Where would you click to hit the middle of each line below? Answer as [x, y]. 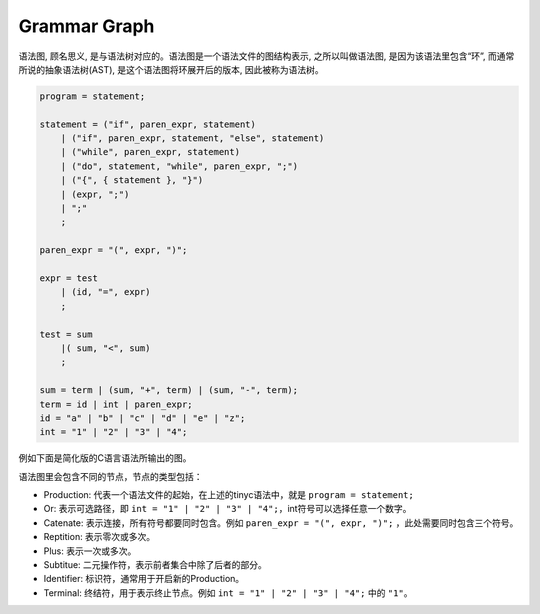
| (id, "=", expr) [105, 292]
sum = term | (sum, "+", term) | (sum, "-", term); [169, 390]
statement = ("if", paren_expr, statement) [148, 124]
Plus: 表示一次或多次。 [90, 551]
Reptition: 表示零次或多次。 [99, 537]
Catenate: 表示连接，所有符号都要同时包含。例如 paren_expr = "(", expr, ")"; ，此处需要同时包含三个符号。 [281, 522]
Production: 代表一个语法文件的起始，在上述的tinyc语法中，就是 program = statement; [228, 495]
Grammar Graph [86, 26]
